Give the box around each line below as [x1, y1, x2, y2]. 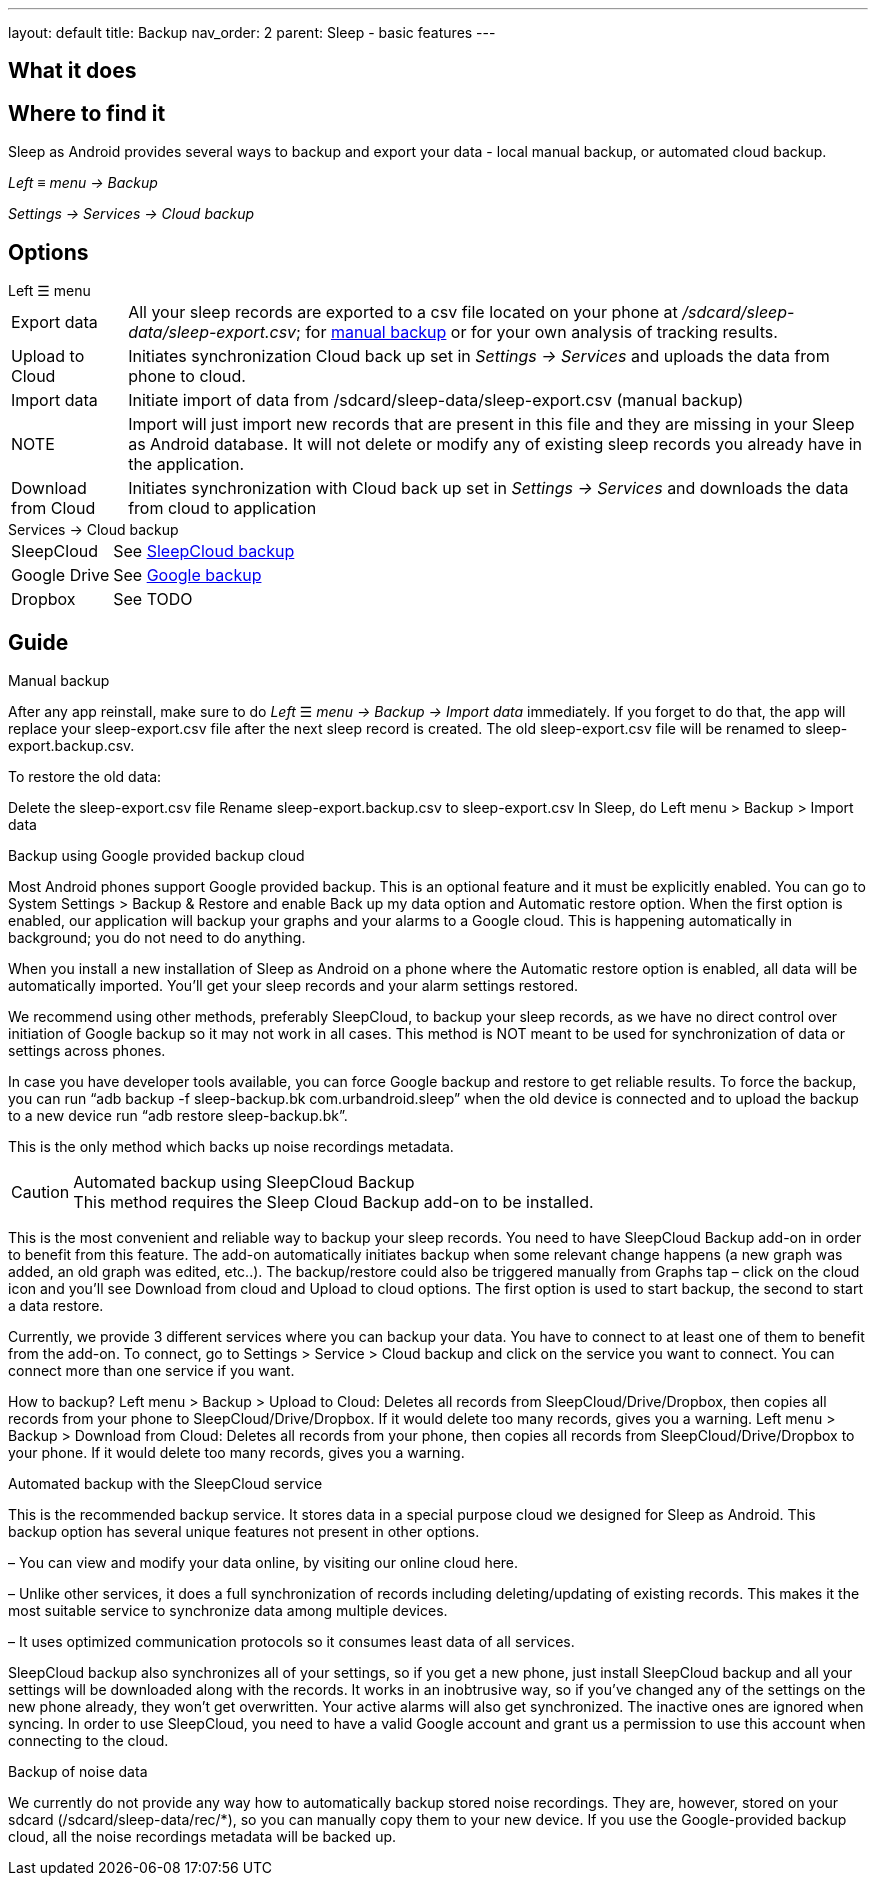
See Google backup [113, 565, 262, 586]
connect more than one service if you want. [8, 1361, 295, 1379]
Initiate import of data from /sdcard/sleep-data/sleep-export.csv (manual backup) [128, 390, 744, 411]
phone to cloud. [128, 366, 246, 387]
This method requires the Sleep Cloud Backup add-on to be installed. [73, 1191, 594, 1212]
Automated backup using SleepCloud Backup [73, 1171, 415, 1192]
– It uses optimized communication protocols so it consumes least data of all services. [8, 1632, 575, 1650]
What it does [8, 58, 137, 84]
